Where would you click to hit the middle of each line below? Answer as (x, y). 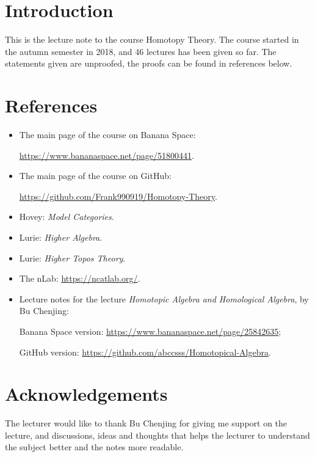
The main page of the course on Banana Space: (107, 135)
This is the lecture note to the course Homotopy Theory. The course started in (152, 39)
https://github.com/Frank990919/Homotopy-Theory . (118, 196)
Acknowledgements (86, 394)
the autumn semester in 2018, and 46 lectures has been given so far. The (141, 51)
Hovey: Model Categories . (67, 217)
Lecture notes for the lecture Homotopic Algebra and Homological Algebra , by (164, 298)
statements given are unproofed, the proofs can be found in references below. (149, 63)
